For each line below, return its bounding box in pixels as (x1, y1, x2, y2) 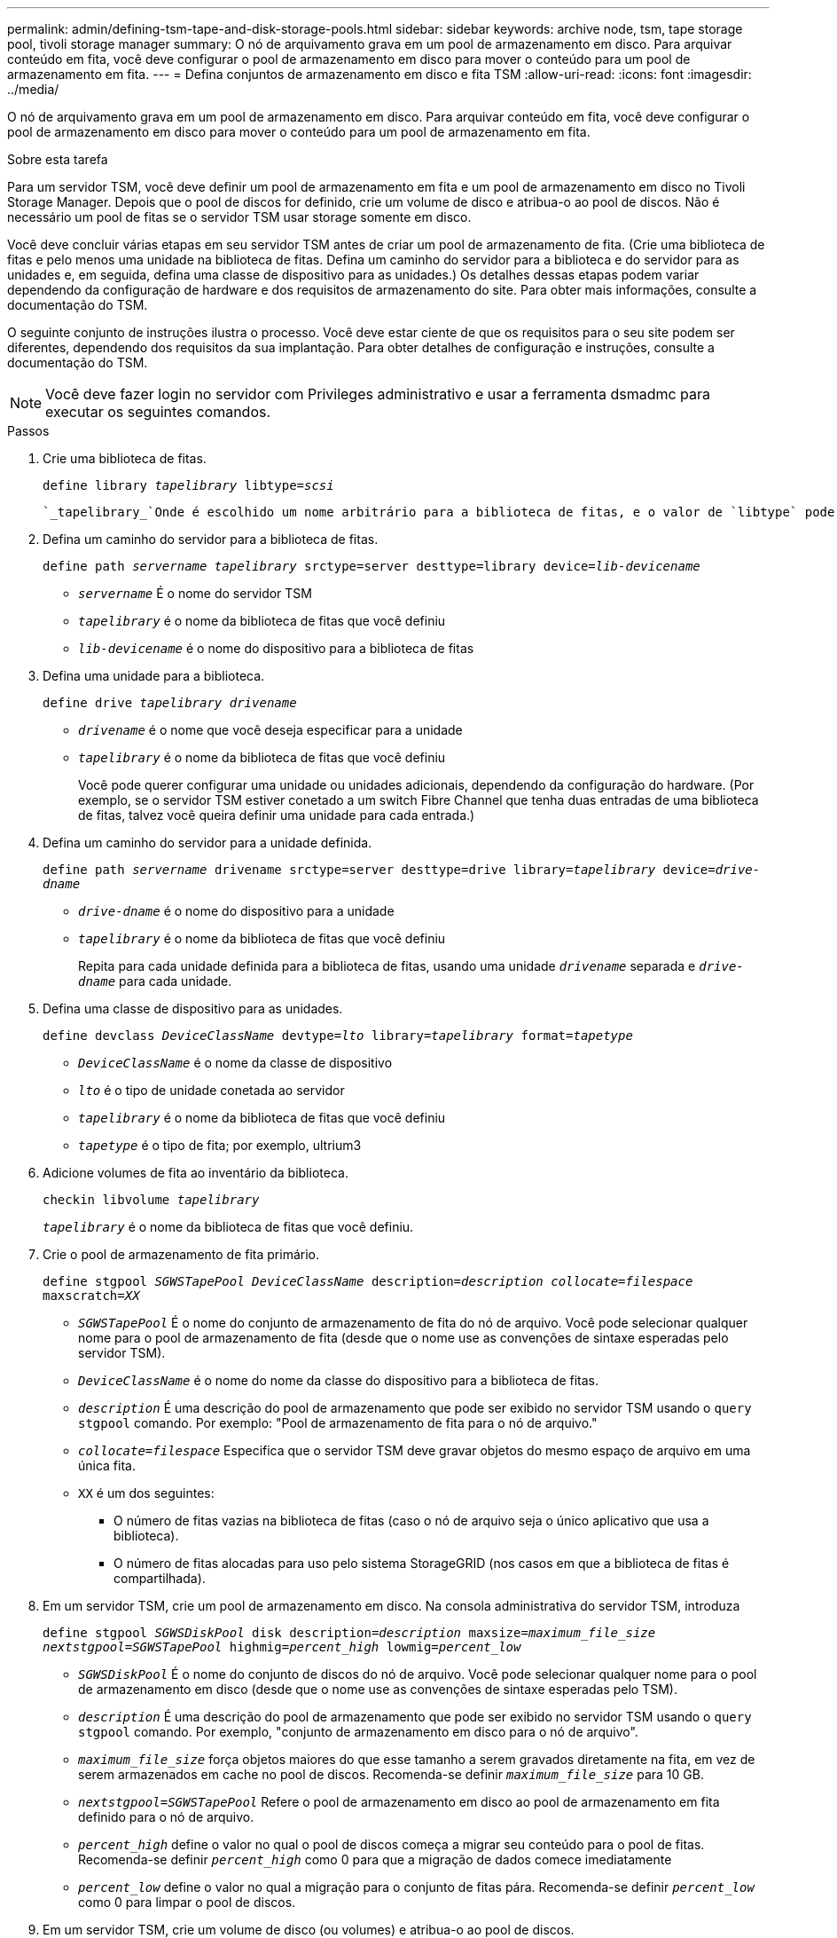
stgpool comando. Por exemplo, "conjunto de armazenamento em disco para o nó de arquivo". (78, 1724, 638, 1739)
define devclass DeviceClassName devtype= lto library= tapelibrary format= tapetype (43, 1028, 633, 1043)
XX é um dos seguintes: (78, 1485, 215, 1501)
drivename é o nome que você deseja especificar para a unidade (78, 722, 463, 737)
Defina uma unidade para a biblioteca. (43, 668, 265, 683)
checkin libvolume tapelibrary (43, 1193, 260, 1207)
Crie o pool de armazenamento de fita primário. (43, 1247, 319, 1262)
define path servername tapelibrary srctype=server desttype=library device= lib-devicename (43, 559, 700, 573)
